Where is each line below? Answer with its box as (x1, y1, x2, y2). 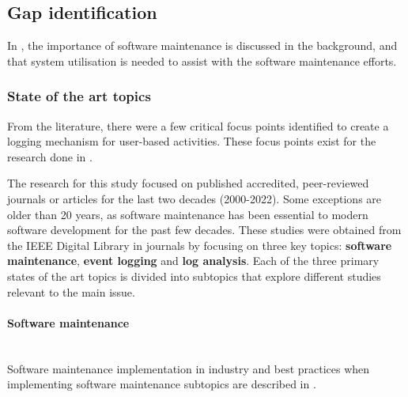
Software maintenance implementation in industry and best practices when (7, 360, 370, 376)
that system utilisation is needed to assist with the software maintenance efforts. (7, 52, 397, 69)
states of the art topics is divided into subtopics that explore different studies (7, 267, 381, 284)
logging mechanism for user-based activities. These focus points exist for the (7, 133, 376, 149)
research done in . (7, 148, 93, 164)
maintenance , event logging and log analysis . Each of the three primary (7, 252, 380, 269)
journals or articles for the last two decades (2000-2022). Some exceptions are (7, 190, 382, 206)
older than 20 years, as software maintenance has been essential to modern (7, 206, 368, 222)
